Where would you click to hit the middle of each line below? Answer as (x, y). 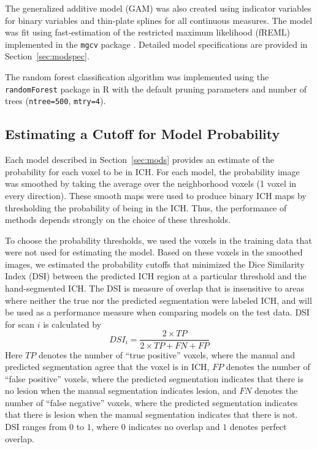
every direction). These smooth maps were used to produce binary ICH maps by (156, 195)
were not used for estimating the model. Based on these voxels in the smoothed (154, 252)
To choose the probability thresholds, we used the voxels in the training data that (158, 240)
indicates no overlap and (174, 427)
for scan (20, 324)
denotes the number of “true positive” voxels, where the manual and (166, 354)
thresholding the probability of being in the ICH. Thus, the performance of (146, 207)
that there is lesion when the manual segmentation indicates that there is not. (151, 414)
